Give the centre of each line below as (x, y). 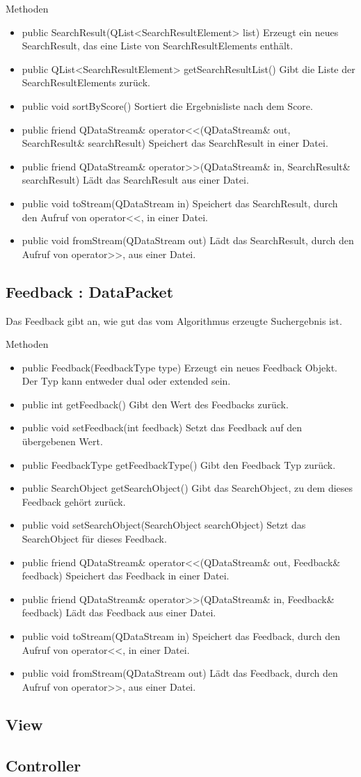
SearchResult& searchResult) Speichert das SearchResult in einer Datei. (175, 143)
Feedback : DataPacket (90, 291)
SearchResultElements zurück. (86, 82)
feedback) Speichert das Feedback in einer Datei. (126, 576)
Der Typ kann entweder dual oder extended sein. (126, 381)
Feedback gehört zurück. (74, 501)
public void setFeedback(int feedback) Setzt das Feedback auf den (162, 427)
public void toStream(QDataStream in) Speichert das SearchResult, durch (180, 203)
